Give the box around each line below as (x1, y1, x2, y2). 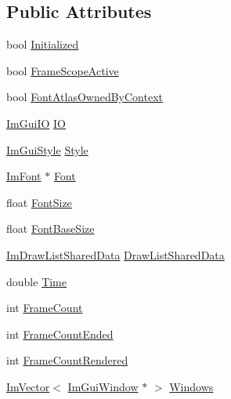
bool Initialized (6, 36, 79, 53)
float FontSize (6, 194, 72, 210)
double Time (6, 273, 67, 289)
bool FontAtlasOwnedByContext (6, 89, 163, 105)
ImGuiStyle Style (6, 141, 88, 158)
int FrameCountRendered (6, 352, 128, 368)
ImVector (6, 378, 50, 394)
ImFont (6, 168, 42, 184)
